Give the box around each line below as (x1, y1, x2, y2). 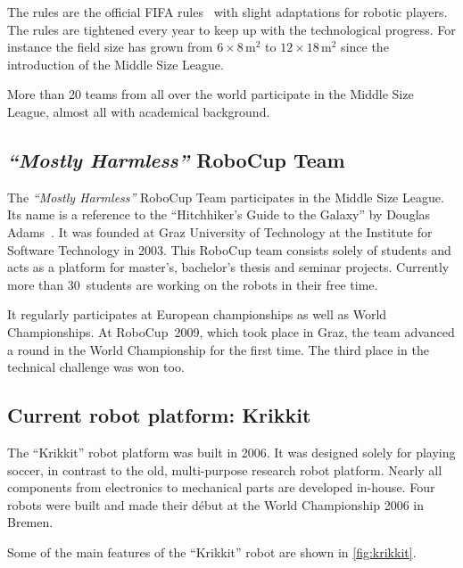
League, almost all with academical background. (7, 102, 270, 120)
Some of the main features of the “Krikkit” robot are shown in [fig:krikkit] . (7, 542, 417, 561)
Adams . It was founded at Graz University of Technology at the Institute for (7, 222, 433, 241)
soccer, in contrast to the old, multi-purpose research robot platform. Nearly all (7, 460, 442, 479)
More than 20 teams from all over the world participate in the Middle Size (7, 85, 414, 103)
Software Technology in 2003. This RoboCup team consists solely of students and (7, 240, 451, 259)
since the (341, 37, 389, 56)
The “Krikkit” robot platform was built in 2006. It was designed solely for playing (7, 442, 456, 461)
